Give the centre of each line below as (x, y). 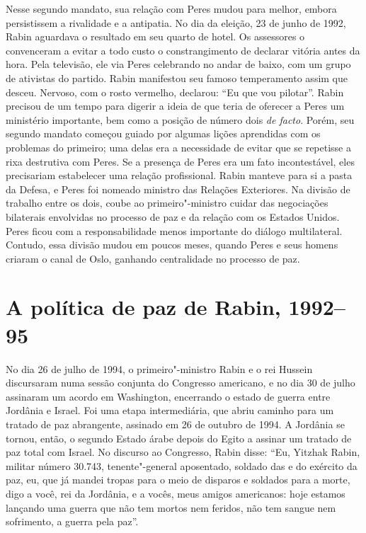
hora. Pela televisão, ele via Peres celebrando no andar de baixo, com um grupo (178, 64)
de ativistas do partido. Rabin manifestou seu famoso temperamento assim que (177, 78)
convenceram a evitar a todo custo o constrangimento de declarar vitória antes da (183, 50)
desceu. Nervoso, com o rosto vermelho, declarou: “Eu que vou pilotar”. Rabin (175, 92)
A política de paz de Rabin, (143, 307)
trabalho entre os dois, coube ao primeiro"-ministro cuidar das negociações (167, 203)
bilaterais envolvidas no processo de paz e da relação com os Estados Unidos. (173, 216)
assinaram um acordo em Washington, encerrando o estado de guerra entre (168, 396)
